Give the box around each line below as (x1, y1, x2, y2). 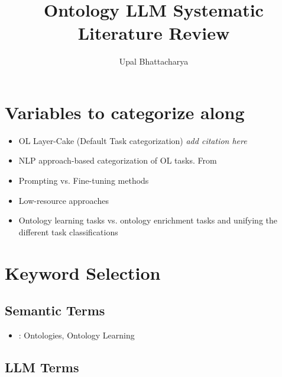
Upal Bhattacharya (119, 55, 189, 68)
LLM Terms (5, 357, 79, 376)
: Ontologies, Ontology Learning (18, 328, 135, 341)
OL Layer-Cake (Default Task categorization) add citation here (18, 134, 247, 146)
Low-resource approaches (18, 194, 109, 206)
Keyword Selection (5, 260, 161, 285)
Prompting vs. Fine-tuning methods (18, 174, 149, 187)
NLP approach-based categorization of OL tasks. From (18, 154, 217, 167)
